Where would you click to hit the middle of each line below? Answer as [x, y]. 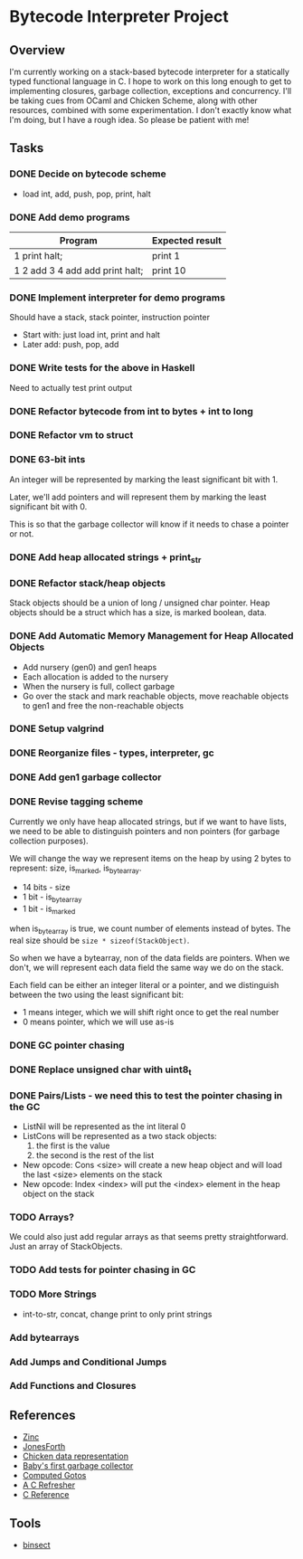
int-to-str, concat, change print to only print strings [117, 1314]
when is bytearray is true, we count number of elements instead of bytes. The [150, 929]
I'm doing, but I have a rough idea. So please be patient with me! [129, 120]
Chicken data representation [76, 1456]
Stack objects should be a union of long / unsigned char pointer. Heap [140, 603]
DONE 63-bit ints [47, 460]
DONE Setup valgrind [57, 728]
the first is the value [73, 1145]
